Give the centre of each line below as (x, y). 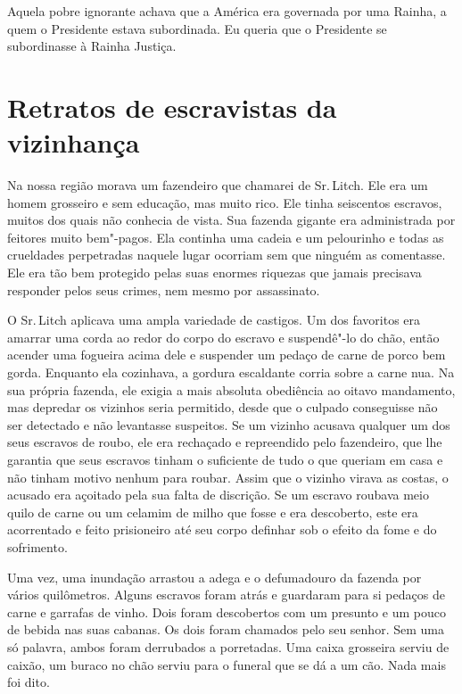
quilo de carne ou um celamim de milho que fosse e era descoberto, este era (213, 512)
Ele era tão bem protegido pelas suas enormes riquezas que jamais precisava (214, 273)
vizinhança (74, 142)
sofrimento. (37, 546)
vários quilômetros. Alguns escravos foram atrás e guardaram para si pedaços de (226, 595)
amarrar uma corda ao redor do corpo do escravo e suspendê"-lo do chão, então (223, 337)
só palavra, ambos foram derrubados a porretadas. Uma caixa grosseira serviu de (228, 646)
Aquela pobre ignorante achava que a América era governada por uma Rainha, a (227, 11)
